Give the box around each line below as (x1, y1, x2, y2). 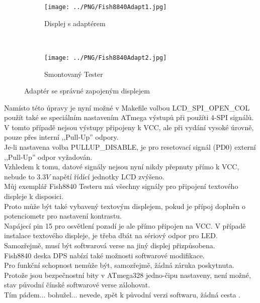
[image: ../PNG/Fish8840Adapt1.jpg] (44, 4, 167, 11)
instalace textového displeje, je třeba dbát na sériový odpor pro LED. (4, 230, 218, 241)
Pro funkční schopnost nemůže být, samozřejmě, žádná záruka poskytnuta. (4, 260, 234, 270)
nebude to (4, 171, 35, 181)
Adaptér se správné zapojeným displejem (24, 85, 150, 96)
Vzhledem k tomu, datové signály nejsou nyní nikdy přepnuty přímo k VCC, (4, 161, 239, 172)
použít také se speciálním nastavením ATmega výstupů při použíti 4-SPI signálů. (4, 112, 254, 123)
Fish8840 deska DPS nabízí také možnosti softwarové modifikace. (4, 250, 205, 260)
